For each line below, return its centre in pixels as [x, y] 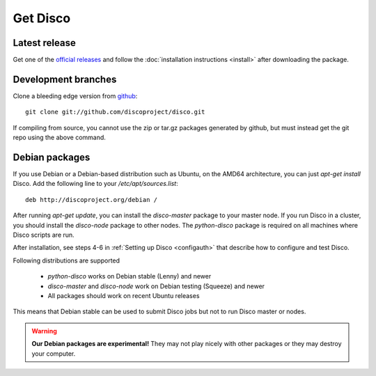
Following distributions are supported [66, 260]
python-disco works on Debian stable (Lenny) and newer [130, 276]
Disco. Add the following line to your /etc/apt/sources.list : [95, 184]
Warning [44, 331]
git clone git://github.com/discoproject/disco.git [115, 112]
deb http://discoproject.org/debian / [92, 199]
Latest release [44, 43]
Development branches [65, 79]
